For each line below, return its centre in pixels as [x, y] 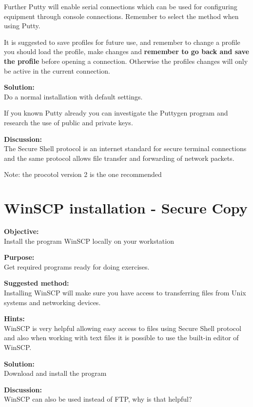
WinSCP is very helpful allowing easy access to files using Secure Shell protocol [123, 328]
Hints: [14, 319]
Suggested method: [37, 283]
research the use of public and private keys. [68, 122]
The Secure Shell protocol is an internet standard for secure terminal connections [125, 148]
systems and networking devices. [52, 302]
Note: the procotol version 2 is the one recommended [83, 174]
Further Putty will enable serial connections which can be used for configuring [121, 6]
